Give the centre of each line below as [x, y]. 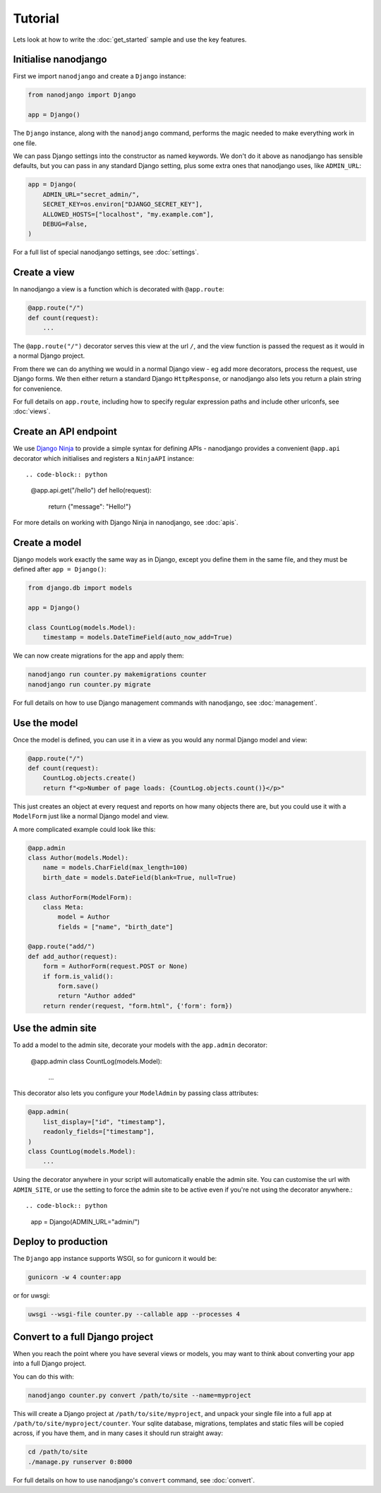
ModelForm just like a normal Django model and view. [91, 816]
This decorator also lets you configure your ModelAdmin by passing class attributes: [136, 1093]
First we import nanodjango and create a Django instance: [99, 76]
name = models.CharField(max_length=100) [115, 868]
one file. [25, 143]
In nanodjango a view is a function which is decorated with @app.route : [119, 289]
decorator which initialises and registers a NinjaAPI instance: [103, 458]
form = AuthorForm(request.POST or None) [115, 966]
